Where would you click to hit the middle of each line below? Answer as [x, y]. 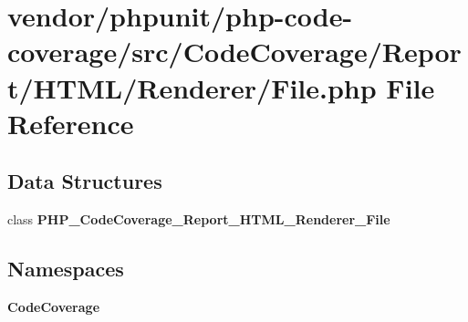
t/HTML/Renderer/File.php [192, 87]
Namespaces [66, 269]
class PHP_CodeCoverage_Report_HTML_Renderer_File [199, 219]
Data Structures [85, 181]
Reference [71, 123]
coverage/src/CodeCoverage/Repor [234, 52]
